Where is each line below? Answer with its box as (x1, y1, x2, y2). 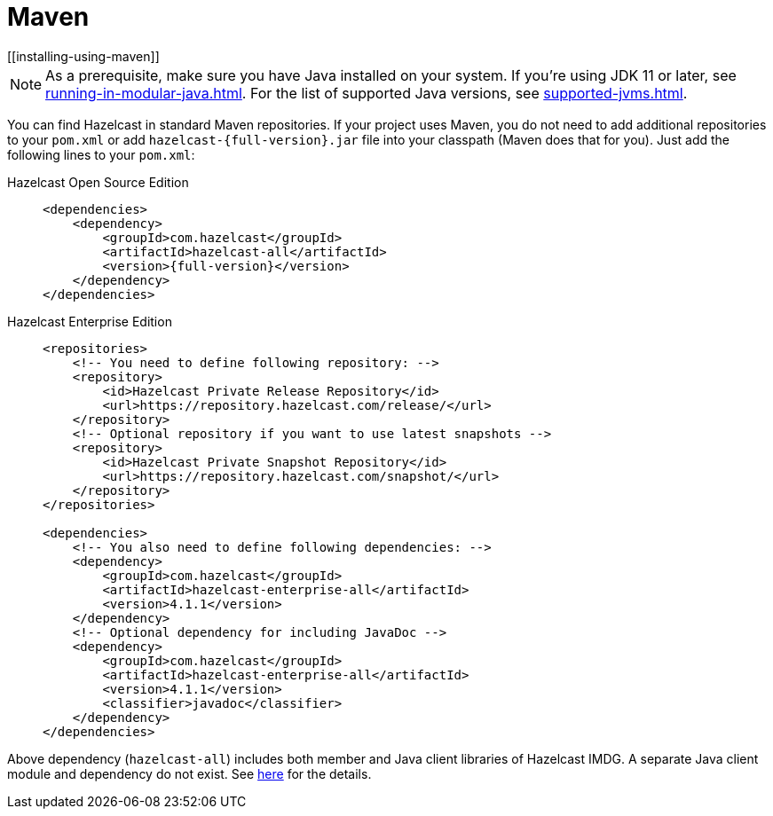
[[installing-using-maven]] (7, 48, 160, 64)
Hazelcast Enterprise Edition (7, 313, 172, 329)
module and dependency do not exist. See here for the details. (7, 765, 372, 781)
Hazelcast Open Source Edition (7, 174, 189, 190)
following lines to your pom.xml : (7, 146, 195, 162)
